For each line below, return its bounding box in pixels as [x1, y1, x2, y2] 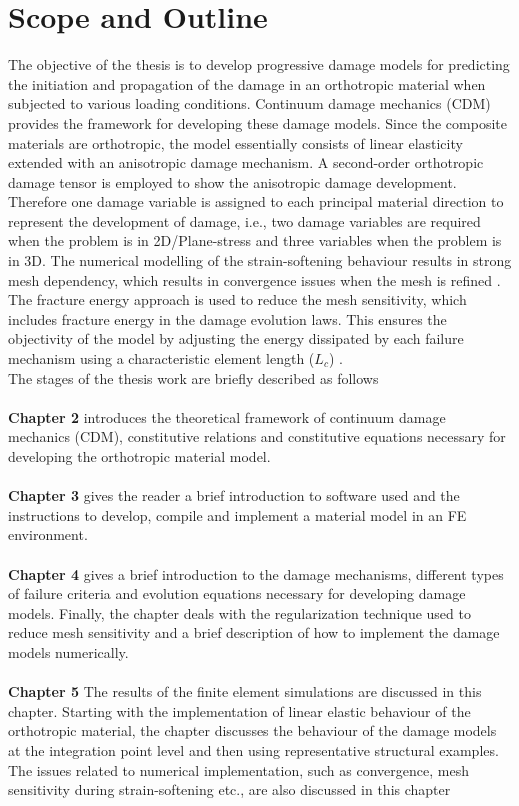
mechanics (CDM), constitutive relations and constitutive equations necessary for [8, 426, 506, 447]
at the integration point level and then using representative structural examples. [8, 739, 499, 760]
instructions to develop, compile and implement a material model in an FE [8, 504, 467, 525]
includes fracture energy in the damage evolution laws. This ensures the [8, 308, 447, 329]
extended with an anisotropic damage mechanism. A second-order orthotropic [8, 152, 484, 173]
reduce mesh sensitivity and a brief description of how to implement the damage [8, 622, 500, 643]
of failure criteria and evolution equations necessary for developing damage [8, 583, 466, 604]
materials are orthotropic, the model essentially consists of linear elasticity [8, 132, 463, 153]
